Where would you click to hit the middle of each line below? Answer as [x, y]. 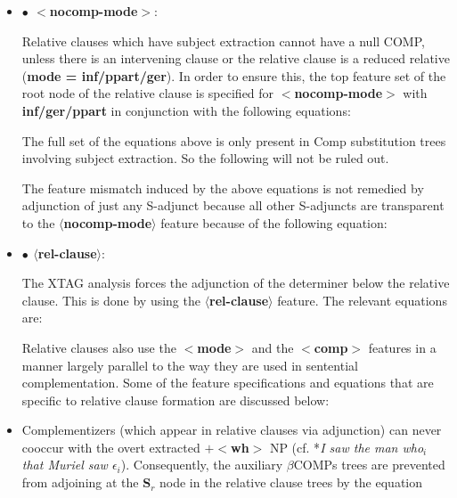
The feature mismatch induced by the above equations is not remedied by [223, 188]
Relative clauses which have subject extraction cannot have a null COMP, [223, 41]
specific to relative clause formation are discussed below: [175, 400]
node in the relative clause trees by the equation [291, 482]
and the [273, 347]
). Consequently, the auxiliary [202, 465]
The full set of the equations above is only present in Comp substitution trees [234, 140]
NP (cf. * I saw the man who [347, 447]
